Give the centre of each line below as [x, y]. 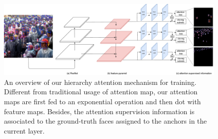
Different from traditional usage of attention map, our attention [101, 92]
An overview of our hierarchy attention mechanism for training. [100, 82]
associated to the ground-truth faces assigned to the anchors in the [106, 121]
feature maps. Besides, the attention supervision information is [99, 111]
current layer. [24, 130]
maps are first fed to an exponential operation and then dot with [103, 102]
